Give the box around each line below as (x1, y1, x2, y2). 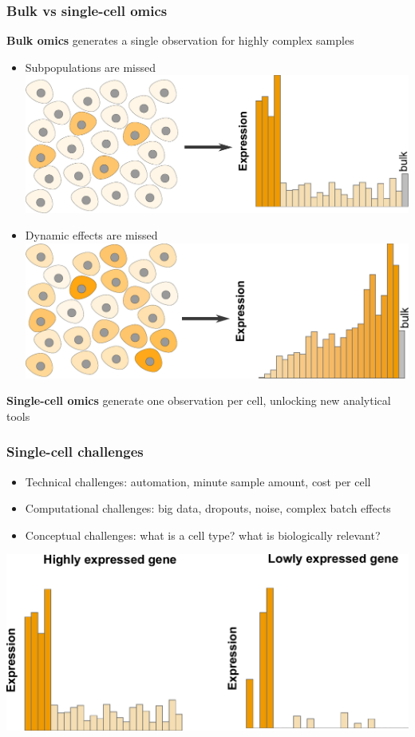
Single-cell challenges (6, 442, 144, 462)
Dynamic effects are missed (25, 227, 158, 244)
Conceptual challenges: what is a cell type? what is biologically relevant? (25, 526, 381, 543)
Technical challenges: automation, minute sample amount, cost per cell (25, 473, 371, 489)
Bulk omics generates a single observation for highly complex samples (6, 32, 354, 49)
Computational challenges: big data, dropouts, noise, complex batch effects (25, 500, 391, 517)
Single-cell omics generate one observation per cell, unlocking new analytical (6, 392, 391, 409)
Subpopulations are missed (25, 58, 156, 75)
